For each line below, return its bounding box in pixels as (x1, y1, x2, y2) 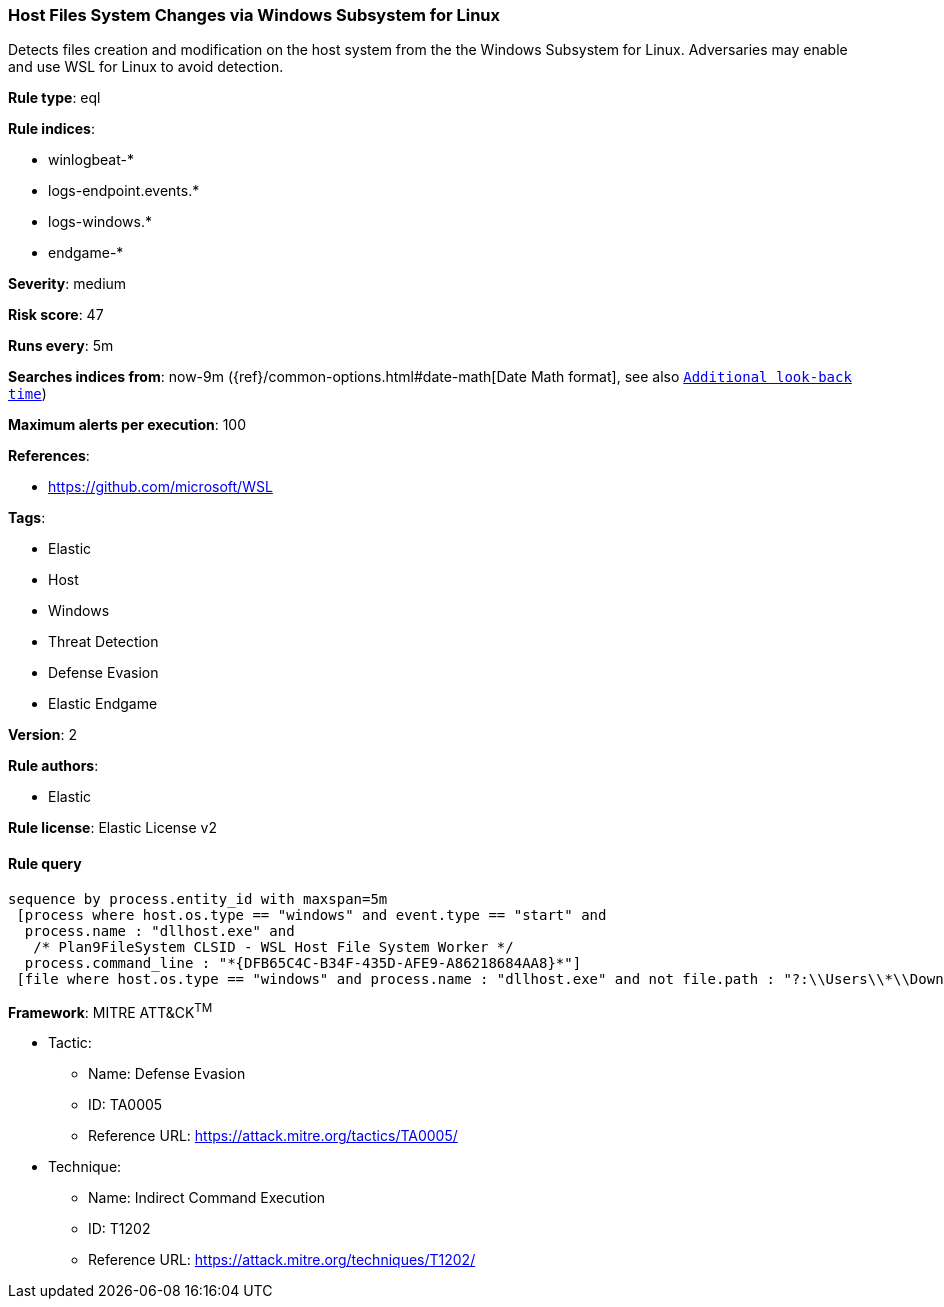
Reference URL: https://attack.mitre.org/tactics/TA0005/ (88, 1127, 458, 1145)
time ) (8, 385, 47, 403)
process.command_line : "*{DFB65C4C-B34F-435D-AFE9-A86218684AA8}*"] (24, 954, 582, 971)
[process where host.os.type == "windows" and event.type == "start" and (16, 906, 607, 923)
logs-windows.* (48, 213, 152, 231)
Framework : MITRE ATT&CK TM (8, 1000, 213, 1021)
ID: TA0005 (88, 1096, 163, 1114)
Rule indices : (8, 120, 95, 138)
